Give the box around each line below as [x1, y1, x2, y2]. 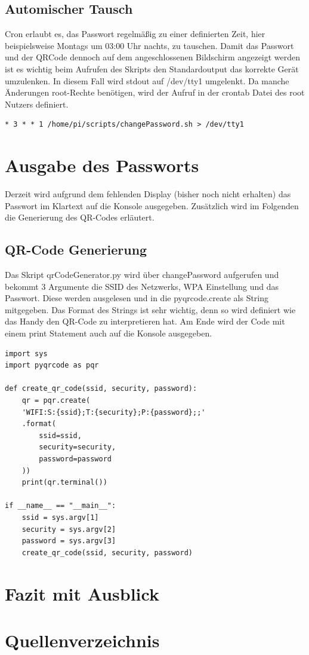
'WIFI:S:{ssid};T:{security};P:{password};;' [21, 408, 206, 417]
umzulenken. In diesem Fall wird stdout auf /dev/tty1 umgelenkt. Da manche [5, 74, 289, 87]
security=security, [39, 443, 116, 452]
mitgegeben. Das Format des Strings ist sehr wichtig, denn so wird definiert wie [5, 303, 296, 316]
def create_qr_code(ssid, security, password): [5, 384, 197, 393]
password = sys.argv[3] [21, 537, 116, 546]
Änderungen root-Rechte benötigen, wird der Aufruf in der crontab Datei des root [5, 86, 305, 99]
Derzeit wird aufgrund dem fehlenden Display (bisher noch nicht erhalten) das [5, 188, 291, 200]
